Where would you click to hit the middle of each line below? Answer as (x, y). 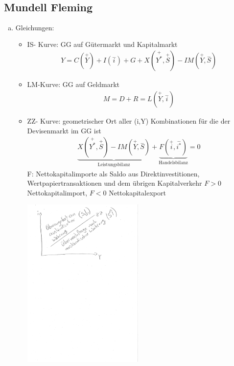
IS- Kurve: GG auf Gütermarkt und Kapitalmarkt (102, 44)
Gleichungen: (35, 28)
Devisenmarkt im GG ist (64, 130)
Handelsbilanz (173, 163)
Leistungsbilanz (114, 165)
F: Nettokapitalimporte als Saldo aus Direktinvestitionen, (113, 173)
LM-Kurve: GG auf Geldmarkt (73, 84)
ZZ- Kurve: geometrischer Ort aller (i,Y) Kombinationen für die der (129, 121)
